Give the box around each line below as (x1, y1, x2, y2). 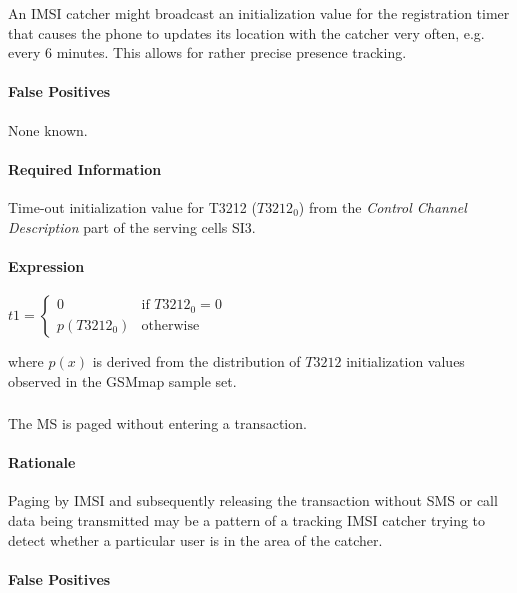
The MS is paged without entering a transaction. (8, 413, 307, 434)
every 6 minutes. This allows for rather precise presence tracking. (8, 42, 407, 63)
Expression (8, 255, 85, 276)
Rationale (8, 452, 76, 473)
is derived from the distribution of (92, 350, 301, 371)
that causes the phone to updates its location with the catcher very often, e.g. (8, 22, 485, 43)
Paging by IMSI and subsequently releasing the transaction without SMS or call (8, 490, 498, 511)
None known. (8, 119, 88, 140)
